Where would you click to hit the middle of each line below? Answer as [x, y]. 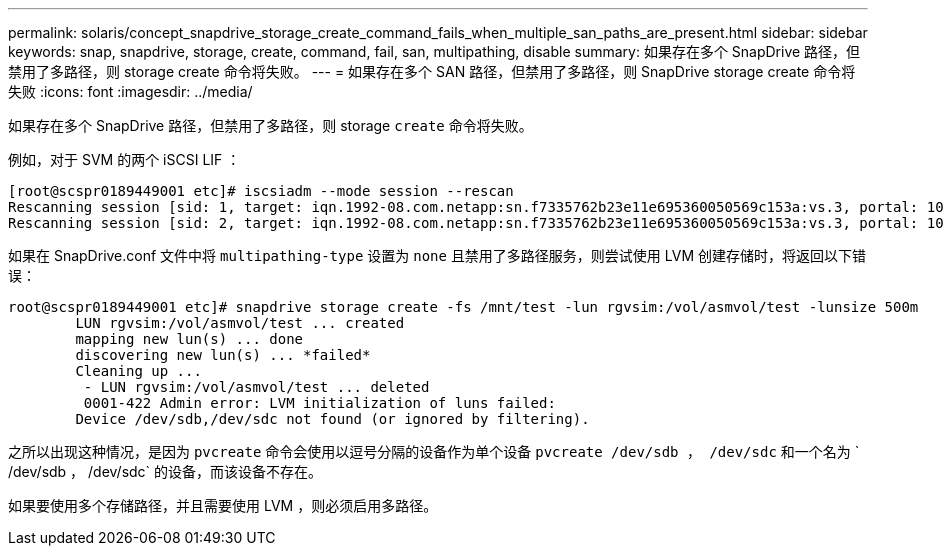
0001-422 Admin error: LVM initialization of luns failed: [319, 403]
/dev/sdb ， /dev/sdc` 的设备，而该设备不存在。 [165, 471]
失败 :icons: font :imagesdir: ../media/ [130, 91]
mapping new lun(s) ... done [189, 339]
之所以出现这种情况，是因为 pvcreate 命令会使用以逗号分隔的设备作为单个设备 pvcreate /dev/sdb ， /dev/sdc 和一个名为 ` [434, 451]
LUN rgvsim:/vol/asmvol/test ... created [240, 323]
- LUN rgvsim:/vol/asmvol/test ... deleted [256, 387]
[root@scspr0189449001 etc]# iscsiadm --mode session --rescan [261, 191]
